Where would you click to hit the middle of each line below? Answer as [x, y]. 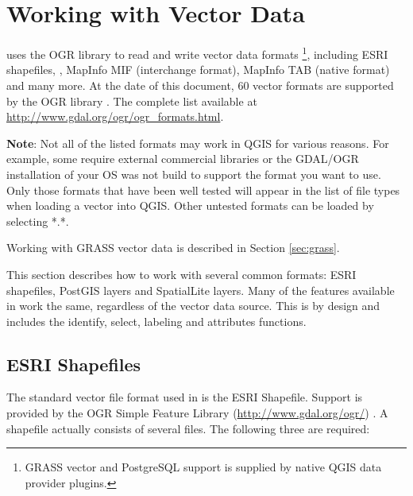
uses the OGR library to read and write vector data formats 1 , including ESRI [197, 53]
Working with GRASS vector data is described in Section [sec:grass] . [173, 248]
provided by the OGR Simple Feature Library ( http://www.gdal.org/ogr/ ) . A [197, 413]
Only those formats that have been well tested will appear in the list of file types [203, 190]
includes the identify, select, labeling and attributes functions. [156, 321]
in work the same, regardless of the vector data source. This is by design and [193, 306]
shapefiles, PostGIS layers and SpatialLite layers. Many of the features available [201, 290]
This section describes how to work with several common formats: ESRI [181, 274]
